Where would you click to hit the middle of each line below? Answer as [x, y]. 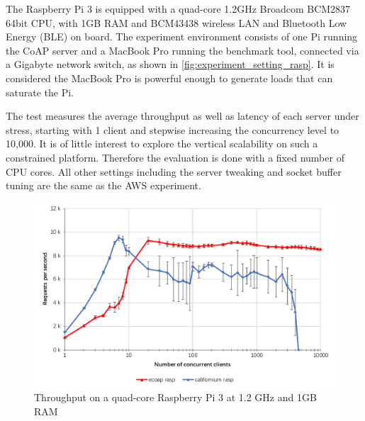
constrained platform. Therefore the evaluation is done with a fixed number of [175, 157]
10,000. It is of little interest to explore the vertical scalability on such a [162, 144]
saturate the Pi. [40, 92]
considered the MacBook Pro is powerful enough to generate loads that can [169, 78]
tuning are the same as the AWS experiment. [103, 185]
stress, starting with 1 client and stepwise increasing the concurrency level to [173, 129]
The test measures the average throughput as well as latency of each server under [182, 116]
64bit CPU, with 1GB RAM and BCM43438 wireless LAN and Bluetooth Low [176, 22]
